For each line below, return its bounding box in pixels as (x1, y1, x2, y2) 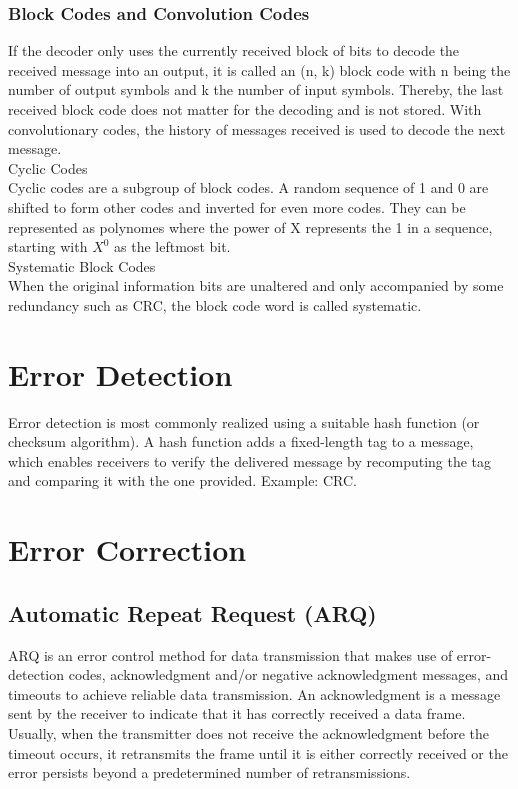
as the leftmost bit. (114, 236, 231, 257)
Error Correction (8, 529, 247, 570)
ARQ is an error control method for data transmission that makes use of (8, 644, 453, 665)
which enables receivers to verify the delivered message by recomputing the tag (8, 450, 492, 471)
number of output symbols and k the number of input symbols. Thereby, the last (8, 79, 504, 100)
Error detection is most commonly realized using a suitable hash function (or (8, 411, 480, 432)
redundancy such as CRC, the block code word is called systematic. (8, 294, 422, 315)
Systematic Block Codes (8, 255, 156, 276)
